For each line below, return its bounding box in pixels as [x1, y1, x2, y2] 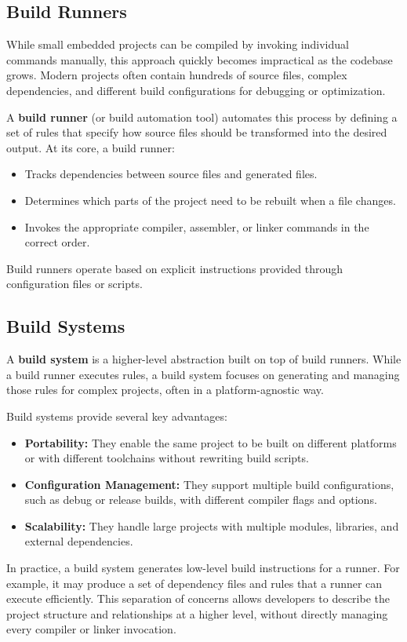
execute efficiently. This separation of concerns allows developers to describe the [6, 590, 391, 607]
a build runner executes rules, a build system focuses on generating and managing [6, 366, 400, 382]
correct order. [24, 234, 90, 250]
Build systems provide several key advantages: [6, 407, 227, 424]
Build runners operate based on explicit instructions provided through [6, 260, 343, 276]
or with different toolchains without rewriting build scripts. [24, 450, 309, 466]
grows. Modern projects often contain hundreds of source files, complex [6, 67, 347, 83]
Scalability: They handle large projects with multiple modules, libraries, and [24, 517, 399, 534]
